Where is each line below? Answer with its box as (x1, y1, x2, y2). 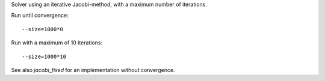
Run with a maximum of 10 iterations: (11, 39, 103, 46)
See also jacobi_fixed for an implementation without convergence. (11, 66, 175, 73)
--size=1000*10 (22, 53, 67, 60)
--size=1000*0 (22, 26, 63, 32)
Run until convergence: (11, 12, 69, 19)
